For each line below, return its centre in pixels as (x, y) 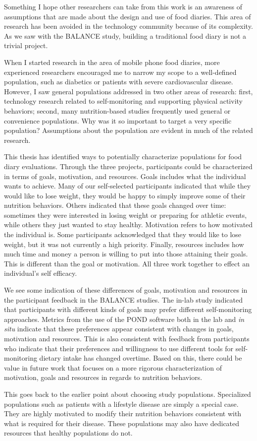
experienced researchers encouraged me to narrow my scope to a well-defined (120, 72)
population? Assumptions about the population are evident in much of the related (128, 130)
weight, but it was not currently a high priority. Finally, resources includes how (124, 244)
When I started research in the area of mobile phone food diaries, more (112, 62)
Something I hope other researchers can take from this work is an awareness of (123, 6)
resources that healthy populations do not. (68, 433)
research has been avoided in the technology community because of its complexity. (128, 26)
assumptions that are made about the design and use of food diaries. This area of (128, 16)
